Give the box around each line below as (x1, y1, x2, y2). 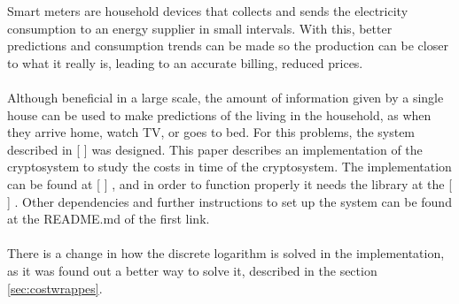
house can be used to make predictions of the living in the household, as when (7, 105, 432, 124)
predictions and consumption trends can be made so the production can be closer (7, 36, 448, 55)
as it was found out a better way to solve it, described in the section (7, 261, 377, 279)
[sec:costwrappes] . (7, 278, 103, 297)
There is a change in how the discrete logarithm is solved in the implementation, (7, 244, 445, 262)
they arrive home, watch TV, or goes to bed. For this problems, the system (7, 123, 416, 141)
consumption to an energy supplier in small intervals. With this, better (7, 19, 393, 37)
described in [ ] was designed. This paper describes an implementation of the (7, 140, 423, 158)
